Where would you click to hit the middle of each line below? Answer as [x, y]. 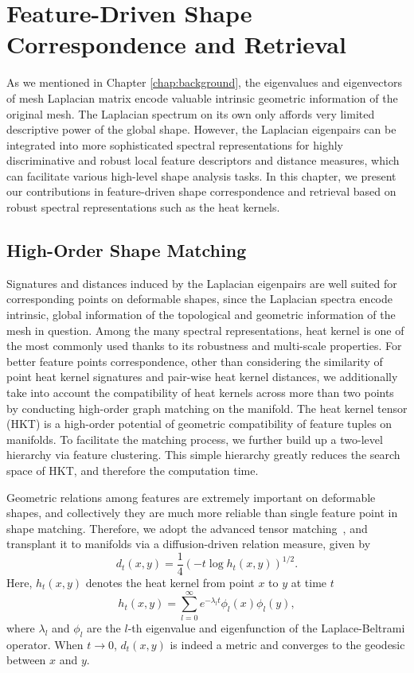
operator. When [45, 644]
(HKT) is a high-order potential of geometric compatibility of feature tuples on [199, 424]
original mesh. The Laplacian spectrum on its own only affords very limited [191, 113]
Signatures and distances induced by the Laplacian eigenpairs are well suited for [202, 283]
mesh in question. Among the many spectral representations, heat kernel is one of [205, 330]
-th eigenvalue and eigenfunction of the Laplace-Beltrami [266, 627]
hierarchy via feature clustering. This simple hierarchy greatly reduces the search [203, 455]
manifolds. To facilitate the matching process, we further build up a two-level [195, 439]
